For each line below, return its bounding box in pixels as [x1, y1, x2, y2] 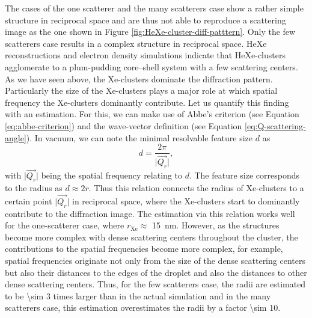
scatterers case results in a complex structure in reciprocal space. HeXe [5, 37, 267, 49]
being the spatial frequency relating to [41, 169, 182, 182]
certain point [5, 194, 52, 207]
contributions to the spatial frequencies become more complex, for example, [5, 242, 283, 255]
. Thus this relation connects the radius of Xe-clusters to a [88, 182, 304, 194]
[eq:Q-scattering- [245, 119, 306, 132]
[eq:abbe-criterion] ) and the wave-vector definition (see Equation [5, 119, 242, 132]
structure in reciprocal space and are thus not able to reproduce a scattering [5, 13, 286, 26]
